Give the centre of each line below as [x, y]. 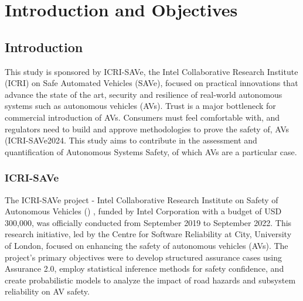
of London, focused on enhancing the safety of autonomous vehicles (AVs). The [147, 245]
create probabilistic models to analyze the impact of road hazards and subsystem [150, 280]
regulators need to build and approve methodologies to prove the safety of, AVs [147, 129]
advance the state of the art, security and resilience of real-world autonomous [144, 94]
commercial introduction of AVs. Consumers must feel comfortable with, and [142, 117]
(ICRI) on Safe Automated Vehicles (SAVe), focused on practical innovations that [151, 83]
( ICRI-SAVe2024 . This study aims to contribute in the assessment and [131, 140]
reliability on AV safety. [47, 291]
